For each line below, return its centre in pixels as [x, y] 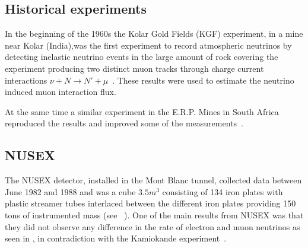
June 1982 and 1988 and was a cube [70, 191]
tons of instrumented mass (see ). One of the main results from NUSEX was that [154, 214]
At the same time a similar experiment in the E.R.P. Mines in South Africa [142, 111]
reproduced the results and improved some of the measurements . [124, 123]
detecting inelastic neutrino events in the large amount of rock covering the [142, 57]
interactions [26, 80]
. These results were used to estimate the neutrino [203, 80]
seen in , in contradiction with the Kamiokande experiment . [116, 238]
